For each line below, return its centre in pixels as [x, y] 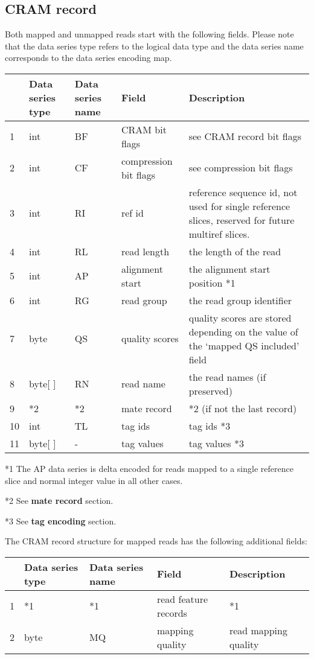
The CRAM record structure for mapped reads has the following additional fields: [156, 541]
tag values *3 [216, 443]
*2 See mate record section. [59, 501]
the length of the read [235, 251]
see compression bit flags [241, 168]
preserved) [210, 390]
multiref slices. [219, 234]
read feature [182, 599]
